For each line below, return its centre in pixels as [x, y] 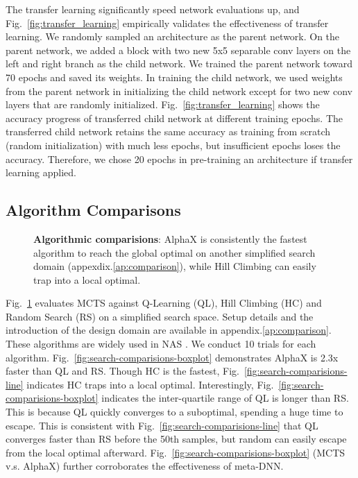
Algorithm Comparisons [93, 210]
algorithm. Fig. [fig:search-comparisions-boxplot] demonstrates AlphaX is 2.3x [172, 357]
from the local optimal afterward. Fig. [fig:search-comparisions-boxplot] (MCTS [176, 452]
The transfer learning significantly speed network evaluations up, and [153, 9]
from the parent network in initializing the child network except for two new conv [179, 91]
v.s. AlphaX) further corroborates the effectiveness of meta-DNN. [145, 466]
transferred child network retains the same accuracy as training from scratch [168, 131]
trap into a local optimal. [87, 279]
